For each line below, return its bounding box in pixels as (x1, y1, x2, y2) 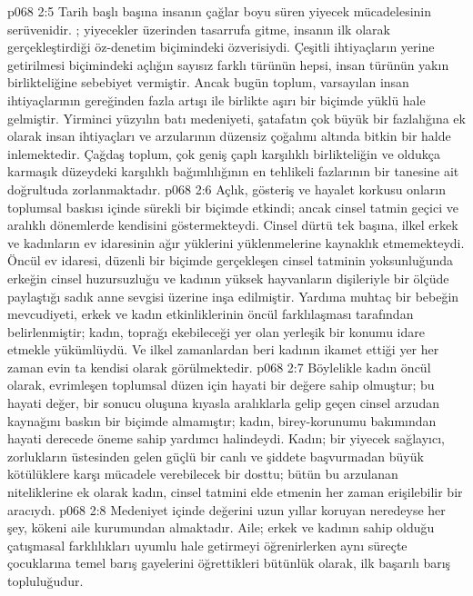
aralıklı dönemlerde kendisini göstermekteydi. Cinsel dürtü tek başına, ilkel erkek (7, 215, 458, 234)
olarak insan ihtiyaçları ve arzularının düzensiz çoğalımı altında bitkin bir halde (7, 126, 451, 145)
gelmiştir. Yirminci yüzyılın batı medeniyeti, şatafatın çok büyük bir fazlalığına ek (7, 108, 466, 127)
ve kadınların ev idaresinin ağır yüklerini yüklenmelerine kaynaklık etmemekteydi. (7, 233, 465, 252)
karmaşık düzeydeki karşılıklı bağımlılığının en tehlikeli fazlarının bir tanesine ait (7, 162, 459, 181)
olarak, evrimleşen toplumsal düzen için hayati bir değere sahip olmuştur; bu (7, 375, 435, 394)
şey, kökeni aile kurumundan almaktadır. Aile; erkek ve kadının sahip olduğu (7, 518, 435, 537)
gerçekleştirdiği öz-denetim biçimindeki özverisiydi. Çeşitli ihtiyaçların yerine (7, 37, 435, 56)
